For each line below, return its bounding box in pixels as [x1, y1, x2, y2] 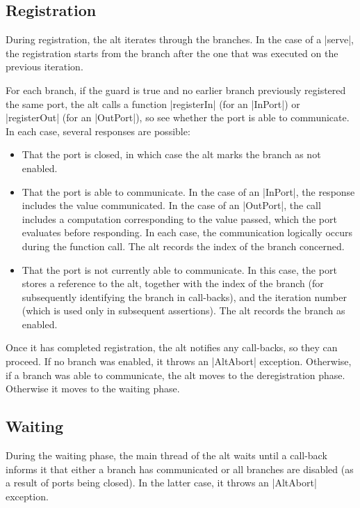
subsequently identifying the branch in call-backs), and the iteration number [22, 289, 347, 304]
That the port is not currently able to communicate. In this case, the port [22, 262, 337, 277]
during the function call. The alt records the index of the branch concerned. [22, 238, 345, 253]
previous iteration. [6, 59, 83, 74]
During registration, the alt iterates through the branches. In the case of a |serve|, [6, 32, 354, 47]
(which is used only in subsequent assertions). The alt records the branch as [22, 303, 345, 318]
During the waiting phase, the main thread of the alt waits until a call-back [6, 448, 327, 463]
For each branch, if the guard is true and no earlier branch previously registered [6, 82, 346, 97]
